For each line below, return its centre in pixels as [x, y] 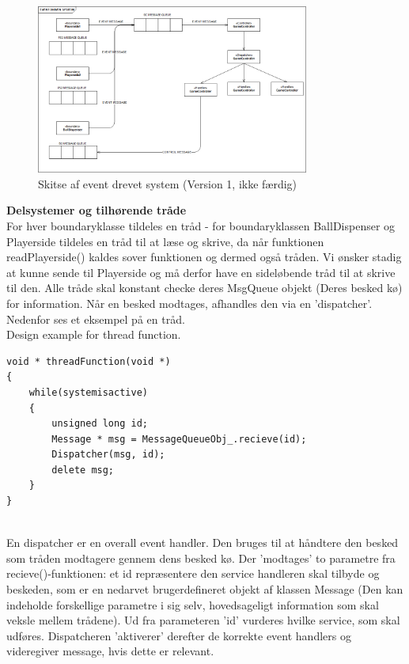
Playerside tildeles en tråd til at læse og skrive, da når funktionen [165, 241]
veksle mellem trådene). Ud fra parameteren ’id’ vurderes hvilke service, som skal [203, 620]
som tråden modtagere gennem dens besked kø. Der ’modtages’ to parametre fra [201, 558]
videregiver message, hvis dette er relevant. [110, 651]
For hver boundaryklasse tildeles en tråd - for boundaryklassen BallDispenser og [201, 225]
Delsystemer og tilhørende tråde [97, 210]
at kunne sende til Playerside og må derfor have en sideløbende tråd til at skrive [201, 272]
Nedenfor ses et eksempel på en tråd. [96, 319]
